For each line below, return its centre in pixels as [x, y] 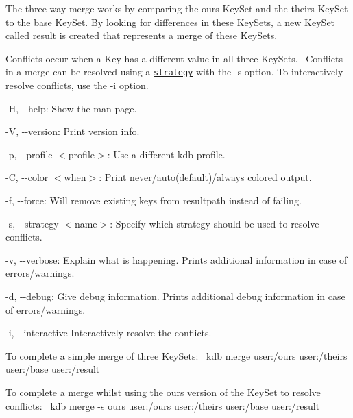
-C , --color [27, 177]
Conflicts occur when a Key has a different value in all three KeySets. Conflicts [174, 58]
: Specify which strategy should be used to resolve [215, 223]
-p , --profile [29, 154]
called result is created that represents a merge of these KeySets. [142, 35]
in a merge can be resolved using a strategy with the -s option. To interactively [174, 72]
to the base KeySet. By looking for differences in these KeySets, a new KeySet [170, 22]
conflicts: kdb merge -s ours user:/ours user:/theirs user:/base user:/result [163, 405]
